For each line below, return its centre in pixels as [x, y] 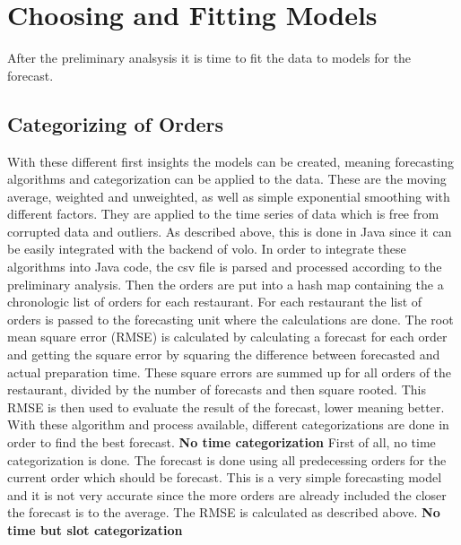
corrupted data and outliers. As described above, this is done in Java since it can [230, 231]
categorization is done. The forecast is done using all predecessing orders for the [227, 459]
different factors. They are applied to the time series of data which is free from [223, 214]
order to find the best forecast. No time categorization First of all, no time [222, 442]
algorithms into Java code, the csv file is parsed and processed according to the [225, 267]
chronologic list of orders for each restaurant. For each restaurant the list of [215, 302]
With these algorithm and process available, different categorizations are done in [228, 424]
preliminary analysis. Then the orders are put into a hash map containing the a [226, 284]
